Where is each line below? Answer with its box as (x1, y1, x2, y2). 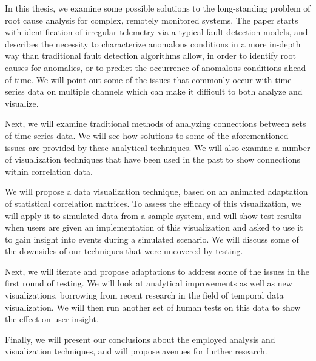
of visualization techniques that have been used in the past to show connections (5, 153, 300, 166)
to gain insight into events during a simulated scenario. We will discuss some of (5, 232, 299, 245)
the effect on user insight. (5, 312, 99, 325)
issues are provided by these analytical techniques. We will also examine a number (5, 141, 311, 154)
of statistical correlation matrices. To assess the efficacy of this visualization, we (5, 197, 301, 209)
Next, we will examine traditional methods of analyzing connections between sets (5, 117, 306, 130)
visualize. (5, 96, 39, 109)
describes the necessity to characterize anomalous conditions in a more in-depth (5, 37, 301, 50)
